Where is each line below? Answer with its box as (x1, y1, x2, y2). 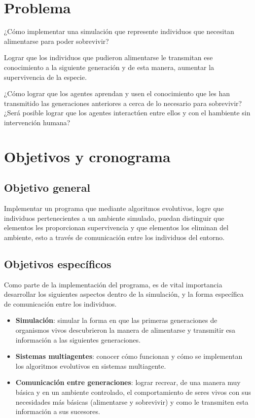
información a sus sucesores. (15, 406, 100, 417)
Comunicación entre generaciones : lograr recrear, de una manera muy (15, 377, 241, 387)
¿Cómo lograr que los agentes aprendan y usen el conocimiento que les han (4, 88, 230, 99)
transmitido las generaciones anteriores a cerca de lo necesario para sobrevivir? (4, 98, 242, 108)
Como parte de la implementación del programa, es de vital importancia (4, 279, 222, 289)
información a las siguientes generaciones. (15, 334, 141, 345)
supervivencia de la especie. (4, 71, 87, 82)
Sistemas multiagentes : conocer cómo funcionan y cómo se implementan (15, 351, 243, 361)
